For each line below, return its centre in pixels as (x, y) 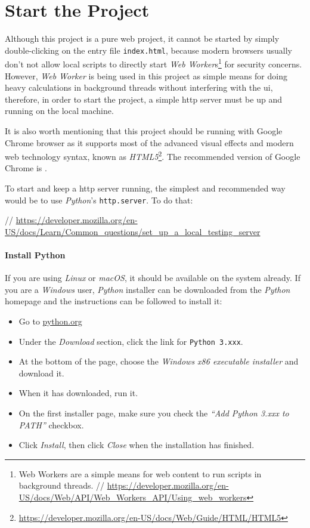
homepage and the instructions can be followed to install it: (114, 301)
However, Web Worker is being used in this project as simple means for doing (146, 75)
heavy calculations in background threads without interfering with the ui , (139, 87)
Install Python (35, 255)
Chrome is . (26, 168)
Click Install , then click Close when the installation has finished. (137, 445)
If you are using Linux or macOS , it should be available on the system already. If (153, 278)
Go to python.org (50, 321)
